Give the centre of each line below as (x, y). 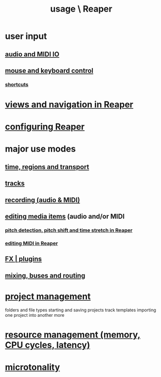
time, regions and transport (47, 167)
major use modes (40, 149)
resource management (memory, (73, 334)
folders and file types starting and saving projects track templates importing (80, 310)
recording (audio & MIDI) (43, 200)
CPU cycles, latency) (48, 345)
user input (26, 36)
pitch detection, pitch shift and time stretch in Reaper (69, 230)
